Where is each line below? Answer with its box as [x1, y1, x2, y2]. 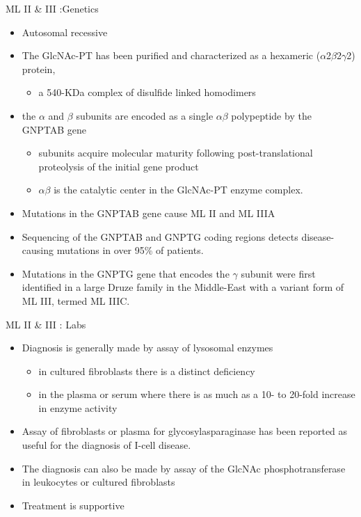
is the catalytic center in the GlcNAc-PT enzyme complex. [54, 182, 303, 197]
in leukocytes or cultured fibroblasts [22, 475, 175, 489]
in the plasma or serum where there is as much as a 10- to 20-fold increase [38, 387, 355, 401]
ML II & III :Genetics [6, 1, 99, 15]
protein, [22, 61, 56, 76]
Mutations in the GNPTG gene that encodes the [22, 266, 230, 280]
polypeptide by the [231, 108, 312, 122]
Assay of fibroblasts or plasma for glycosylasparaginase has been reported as [22, 424, 348, 438]
